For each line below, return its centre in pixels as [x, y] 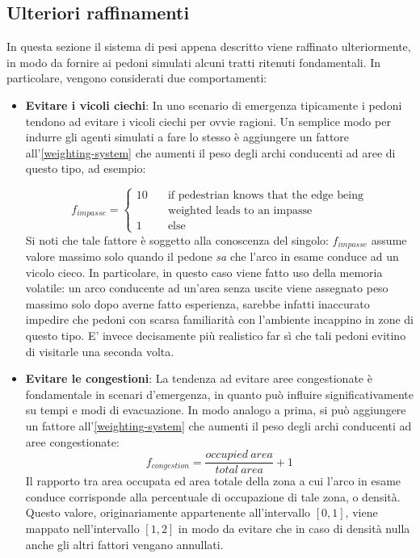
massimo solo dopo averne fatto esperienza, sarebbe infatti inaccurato [197, 303]
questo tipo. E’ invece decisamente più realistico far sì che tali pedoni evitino [216, 335]
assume [389, 239]
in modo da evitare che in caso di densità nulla [294, 528]
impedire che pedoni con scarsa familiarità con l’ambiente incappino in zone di [219, 319]
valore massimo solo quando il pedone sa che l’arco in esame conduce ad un [212, 256]
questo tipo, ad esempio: [86, 168]
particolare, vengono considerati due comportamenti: [137, 78]
